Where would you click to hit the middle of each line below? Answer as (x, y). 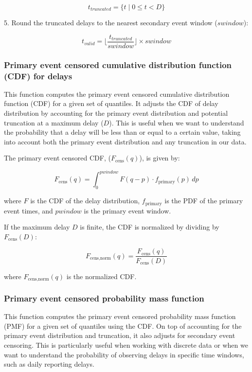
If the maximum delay (37, 227)
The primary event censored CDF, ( (57, 158)
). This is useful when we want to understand (177, 122)
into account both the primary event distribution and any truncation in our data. (125, 141)
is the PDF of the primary (204, 201)
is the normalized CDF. (101, 276)
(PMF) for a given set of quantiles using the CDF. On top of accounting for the (123, 326)
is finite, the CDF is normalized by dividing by (150, 227)
